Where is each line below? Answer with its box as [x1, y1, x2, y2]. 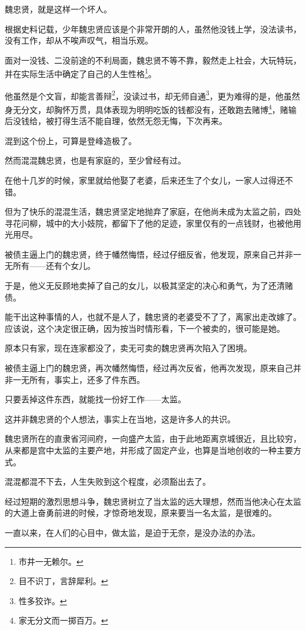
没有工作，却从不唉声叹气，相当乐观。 [5, 34, 153, 46]
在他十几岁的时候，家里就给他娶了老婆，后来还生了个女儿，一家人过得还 [5, 174, 285, 186]
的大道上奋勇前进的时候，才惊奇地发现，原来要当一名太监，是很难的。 [5, 506, 277, 519]
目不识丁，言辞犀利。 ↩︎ [18, 575, 108, 587]
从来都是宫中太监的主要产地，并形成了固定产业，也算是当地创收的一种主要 [5, 444, 293, 456]
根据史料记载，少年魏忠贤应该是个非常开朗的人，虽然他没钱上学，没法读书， [5, 22, 301, 35]
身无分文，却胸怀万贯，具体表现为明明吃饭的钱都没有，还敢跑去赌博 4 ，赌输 [5, 101, 297, 115]
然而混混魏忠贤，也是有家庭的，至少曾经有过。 [5, 154, 186, 166]
